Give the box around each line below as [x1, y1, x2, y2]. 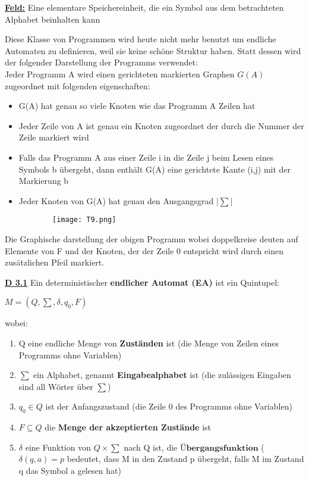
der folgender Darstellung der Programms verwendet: [5, 56, 198, 68]
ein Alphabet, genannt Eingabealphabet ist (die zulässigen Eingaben [33, 368, 291, 381]
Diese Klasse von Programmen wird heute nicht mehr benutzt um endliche [5, 33, 276, 45]
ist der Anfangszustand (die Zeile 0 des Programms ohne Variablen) [45, 400, 292, 413]
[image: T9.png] [52, 215, 116, 224]
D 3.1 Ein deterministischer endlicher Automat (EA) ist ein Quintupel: [5, 276, 279, 288]
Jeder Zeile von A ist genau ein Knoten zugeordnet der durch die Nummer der [18, 119, 304, 132]
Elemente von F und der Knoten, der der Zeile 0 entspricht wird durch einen [5, 244, 283, 257]
